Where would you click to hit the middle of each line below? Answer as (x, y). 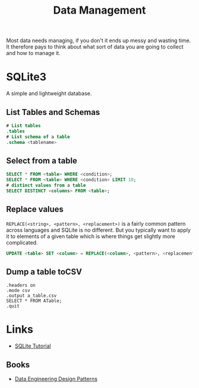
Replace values (35, 209)
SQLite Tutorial (33, 346)
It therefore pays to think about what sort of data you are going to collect (95, 47)
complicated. (22, 242)
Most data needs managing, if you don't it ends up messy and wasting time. (99, 41)
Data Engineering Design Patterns (56, 379)
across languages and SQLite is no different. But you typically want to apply (99, 230)
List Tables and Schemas (53, 112)
